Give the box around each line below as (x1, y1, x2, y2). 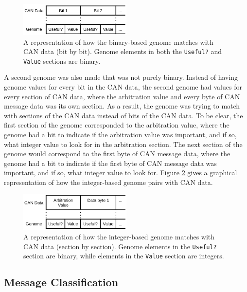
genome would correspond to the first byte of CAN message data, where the (4, 148, 230, 159)
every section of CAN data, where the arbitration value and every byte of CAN (4, 91, 240, 101)
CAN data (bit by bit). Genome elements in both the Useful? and (23, 46, 222, 56)
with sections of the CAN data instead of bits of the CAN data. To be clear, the (4, 110, 243, 120)
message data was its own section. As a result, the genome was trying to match (4, 101, 240, 111)
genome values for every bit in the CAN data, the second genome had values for (4, 82, 242, 92)
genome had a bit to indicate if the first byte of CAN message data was (4, 158, 217, 168)
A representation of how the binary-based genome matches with (23, 36, 213, 47)
